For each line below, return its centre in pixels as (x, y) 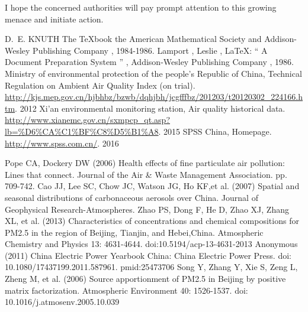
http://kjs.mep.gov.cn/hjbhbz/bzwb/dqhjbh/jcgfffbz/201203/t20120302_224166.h (154, 97)
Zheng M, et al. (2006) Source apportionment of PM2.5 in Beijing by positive (145, 279)
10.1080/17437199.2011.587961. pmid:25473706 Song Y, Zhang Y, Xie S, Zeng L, (151, 267)
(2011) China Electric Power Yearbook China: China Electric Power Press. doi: (148, 255)
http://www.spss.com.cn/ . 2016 (62, 143)
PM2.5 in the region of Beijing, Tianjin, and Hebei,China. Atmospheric (134, 232)
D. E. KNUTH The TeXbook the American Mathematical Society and (133, 39)
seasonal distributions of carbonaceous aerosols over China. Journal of (131, 197)
